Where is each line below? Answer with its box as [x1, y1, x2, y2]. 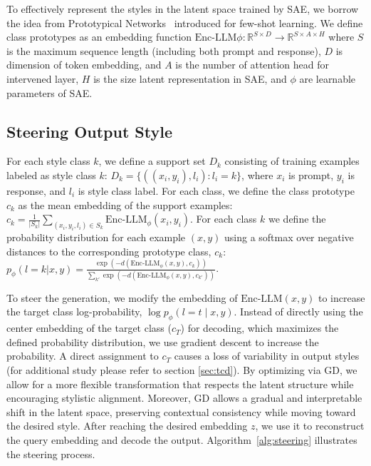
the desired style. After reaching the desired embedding [6, 418, 248, 433]
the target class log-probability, [6, 304, 142, 319]
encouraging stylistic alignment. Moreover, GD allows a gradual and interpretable [6, 390, 362, 405]
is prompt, [288, 167, 334, 182]
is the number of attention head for [175, 57, 329, 72]
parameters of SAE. [6, 85, 93, 100]
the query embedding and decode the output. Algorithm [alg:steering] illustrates [6, 432, 357, 447]
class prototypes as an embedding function [6, 29, 192, 44]
